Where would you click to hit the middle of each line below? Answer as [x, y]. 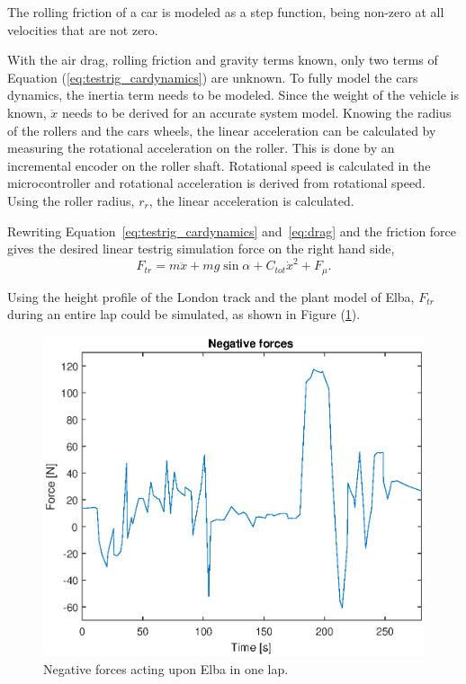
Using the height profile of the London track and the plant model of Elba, [211, 296]
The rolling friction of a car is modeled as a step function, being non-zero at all [226, 12]
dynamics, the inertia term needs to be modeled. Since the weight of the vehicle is [233, 95]
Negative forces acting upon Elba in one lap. [166, 668]
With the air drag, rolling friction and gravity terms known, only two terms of [223, 60]
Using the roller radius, [71, 200]
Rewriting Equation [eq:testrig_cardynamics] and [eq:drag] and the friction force [232, 231]
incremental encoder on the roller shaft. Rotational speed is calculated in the [219, 165]
